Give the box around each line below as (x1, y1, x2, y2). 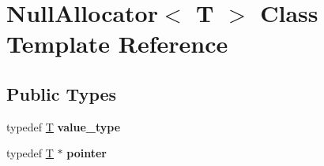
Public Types (6, 81, 117, 105)
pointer (66, 145, 107, 161)
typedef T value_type (6, 118, 121, 135)
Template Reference (6, 28, 228, 60)
